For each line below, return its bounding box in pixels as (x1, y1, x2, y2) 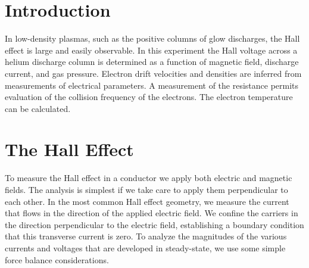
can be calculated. (5, 102, 71, 114)
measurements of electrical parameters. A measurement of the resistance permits (5, 79, 299, 91)
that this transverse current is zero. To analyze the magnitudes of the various (5, 230, 287, 242)
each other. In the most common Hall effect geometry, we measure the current (5, 195, 289, 207)
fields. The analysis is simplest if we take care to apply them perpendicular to (5, 183, 288, 195)
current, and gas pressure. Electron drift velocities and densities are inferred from (5, 67, 302, 79)
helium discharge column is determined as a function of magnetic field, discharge (5, 55, 299, 68)
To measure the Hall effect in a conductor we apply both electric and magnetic (5, 172, 292, 184)
